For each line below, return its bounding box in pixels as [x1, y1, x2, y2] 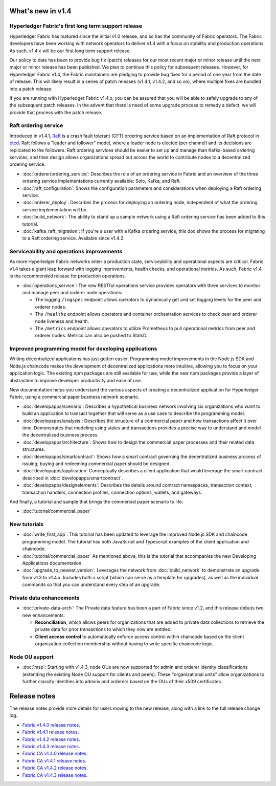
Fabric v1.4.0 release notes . [22, 722, 80, 728]
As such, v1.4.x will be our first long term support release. [9, 48, 131, 54]
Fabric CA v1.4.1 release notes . [22, 757, 87, 763]
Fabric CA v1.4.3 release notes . [22, 772, 88, 778]
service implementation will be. [22, 206, 88, 212]
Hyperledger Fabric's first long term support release [9, 23, 143, 30]
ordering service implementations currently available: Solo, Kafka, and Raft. [22, 178, 181, 184]
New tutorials [9, 521, 44, 528]
